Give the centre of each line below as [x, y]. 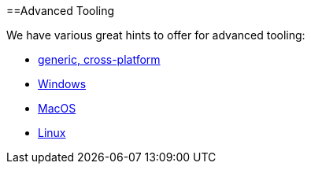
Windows [62, 84]
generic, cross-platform [99, 59]
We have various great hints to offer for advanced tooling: [156, 35]
